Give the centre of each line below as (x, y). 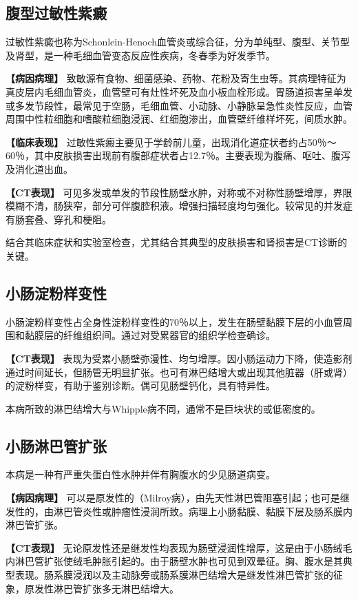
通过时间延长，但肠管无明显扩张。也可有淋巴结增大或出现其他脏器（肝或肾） (179, 372)
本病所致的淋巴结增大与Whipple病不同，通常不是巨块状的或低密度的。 (163, 408)
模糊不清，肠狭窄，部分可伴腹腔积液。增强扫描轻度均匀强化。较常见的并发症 (179, 206)
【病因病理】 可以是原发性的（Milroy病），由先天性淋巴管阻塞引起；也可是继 (178, 498)
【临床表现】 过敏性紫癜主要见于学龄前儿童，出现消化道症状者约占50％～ (171, 142)
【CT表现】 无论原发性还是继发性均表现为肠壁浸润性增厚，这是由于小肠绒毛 (179, 547)
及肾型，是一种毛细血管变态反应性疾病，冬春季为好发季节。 (140, 55)
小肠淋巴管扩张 (56, 445)
